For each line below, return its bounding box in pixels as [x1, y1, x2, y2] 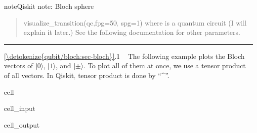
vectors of [4, 60, 33, 71]
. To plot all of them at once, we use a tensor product [83, 60, 246, 71]
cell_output [4, 119, 40, 130]
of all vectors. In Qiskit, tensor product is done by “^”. [4, 70, 170, 80]
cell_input [4, 103, 36, 113]
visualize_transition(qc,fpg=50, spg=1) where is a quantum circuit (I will [23, 17, 247, 27]
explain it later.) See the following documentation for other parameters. [23, 27, 240, 37]
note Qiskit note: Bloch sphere [4, 1, 94, 11]
